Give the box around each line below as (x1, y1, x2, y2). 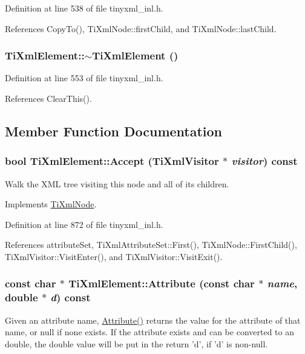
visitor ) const (231, 153, 298, 169)
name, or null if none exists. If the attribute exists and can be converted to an (5, 326, 294, 338)
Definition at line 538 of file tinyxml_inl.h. (5, 2, 163, 14)
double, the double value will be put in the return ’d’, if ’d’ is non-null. (5, 337, 268, 350)
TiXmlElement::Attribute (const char (68, 276, 255, 291)
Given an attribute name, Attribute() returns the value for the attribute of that (5, 313, 301, 326)
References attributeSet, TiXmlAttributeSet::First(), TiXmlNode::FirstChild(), (5, 238, 297, 251)
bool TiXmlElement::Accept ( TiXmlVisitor (5, 153, 219, 169)
